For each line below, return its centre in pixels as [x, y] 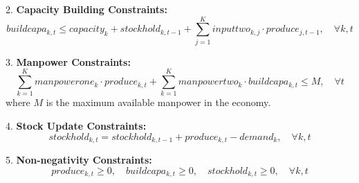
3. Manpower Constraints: [68, 61]
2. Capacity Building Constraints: [86, 9]
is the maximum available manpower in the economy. [158, 102]
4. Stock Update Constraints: [76, 126]
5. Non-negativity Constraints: [79, 160]
